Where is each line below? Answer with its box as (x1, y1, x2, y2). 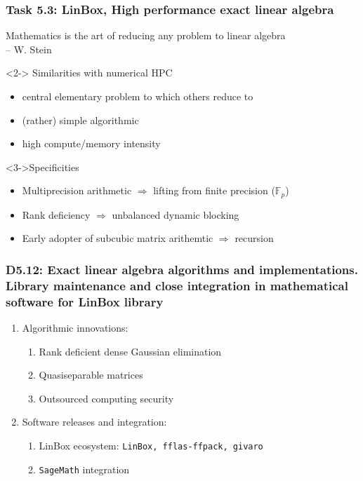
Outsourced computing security (39, 391, 174, 405)
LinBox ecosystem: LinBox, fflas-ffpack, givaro (39, 438, 263, 453)
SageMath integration (39, 461, 130, 476)
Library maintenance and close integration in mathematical (6, 276, 348, 294)
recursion (235, 231, 274, 245)
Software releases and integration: (22, 414, 167, 429)
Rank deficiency (22, 207, 91, 222)
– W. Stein (6, 41, 52, 56)
